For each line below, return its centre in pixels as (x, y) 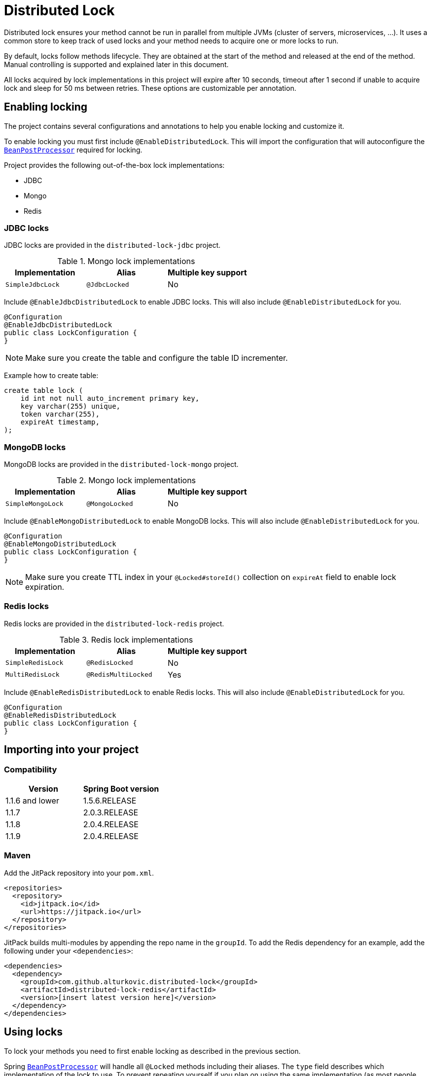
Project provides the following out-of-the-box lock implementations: (114, 165)
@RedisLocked (110, 663)
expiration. (45, 587)
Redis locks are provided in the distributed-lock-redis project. (114, 623)
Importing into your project (72, 750)
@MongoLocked (110, 503)
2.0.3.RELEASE (111, 813)
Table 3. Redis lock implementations (126, 639)
